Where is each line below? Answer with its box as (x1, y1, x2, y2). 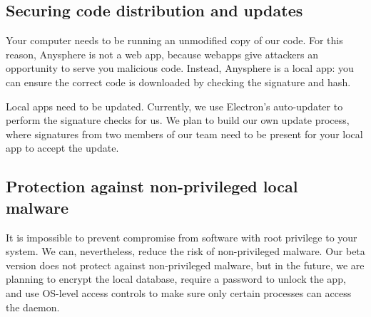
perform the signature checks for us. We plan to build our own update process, (6, 113, 350, 128)
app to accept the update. (6, 140, 119, 155)
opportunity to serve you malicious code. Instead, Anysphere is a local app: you (6, 61, 354, 76)
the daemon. (6, 299, 60, 314)
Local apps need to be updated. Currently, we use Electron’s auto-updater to (6, 98, 343, 113)
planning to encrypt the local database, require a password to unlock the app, (6, 271, 346, 286)
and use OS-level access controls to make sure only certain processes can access (6, 285, 352, 300)
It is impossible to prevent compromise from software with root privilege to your (6, 229, 357, 244)
